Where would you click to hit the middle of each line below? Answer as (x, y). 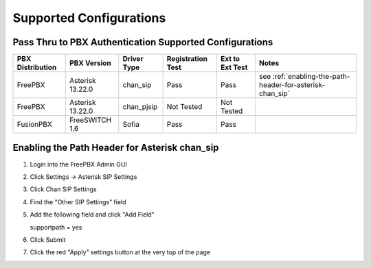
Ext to (231, 59)
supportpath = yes (56, 227)
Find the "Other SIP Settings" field (78, 202)
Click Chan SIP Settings (63, 189)
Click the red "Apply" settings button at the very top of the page (120, 252)
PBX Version (90, 63)
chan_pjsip (140, 107)
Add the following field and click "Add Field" (92, 215)
